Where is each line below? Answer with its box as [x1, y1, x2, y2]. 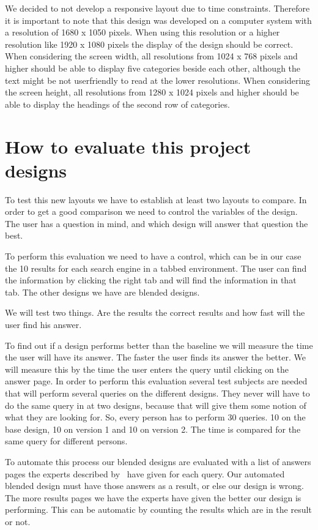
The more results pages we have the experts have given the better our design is [5, 491, 301, 504]
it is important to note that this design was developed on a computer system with [5, 13, 312, 26]
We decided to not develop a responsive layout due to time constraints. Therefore [5, 2, 310, 14]
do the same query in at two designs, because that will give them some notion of [5, 398, 306, 411]
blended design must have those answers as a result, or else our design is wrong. [5, 479, 304, 492]
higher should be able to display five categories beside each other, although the [5, 61, 301, 74]
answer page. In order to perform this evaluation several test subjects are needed [5, 375, 308, 387]
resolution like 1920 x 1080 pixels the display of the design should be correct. [5, 37, 294, 50]
